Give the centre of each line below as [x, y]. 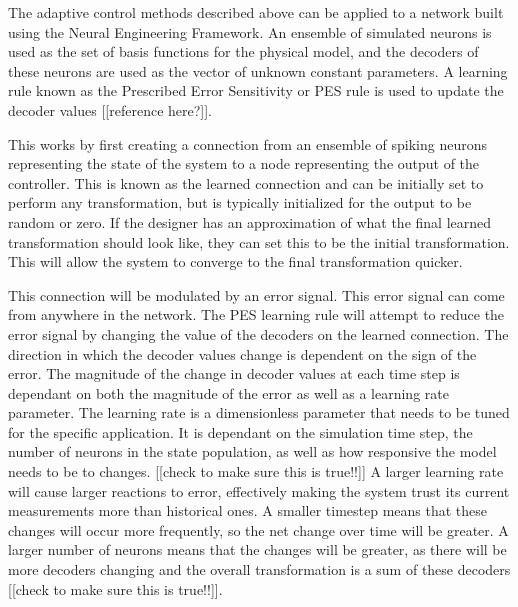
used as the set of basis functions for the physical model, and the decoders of [243, 51]
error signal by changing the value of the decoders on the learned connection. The [258, 333]
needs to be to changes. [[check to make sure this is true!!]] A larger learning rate [256, 471]
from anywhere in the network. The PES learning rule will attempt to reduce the [256, 314]
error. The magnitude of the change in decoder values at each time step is [234, 373]
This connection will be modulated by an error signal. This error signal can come [256, 294]
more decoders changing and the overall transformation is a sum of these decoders [259, 569]
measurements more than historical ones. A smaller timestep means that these [248, 510]
